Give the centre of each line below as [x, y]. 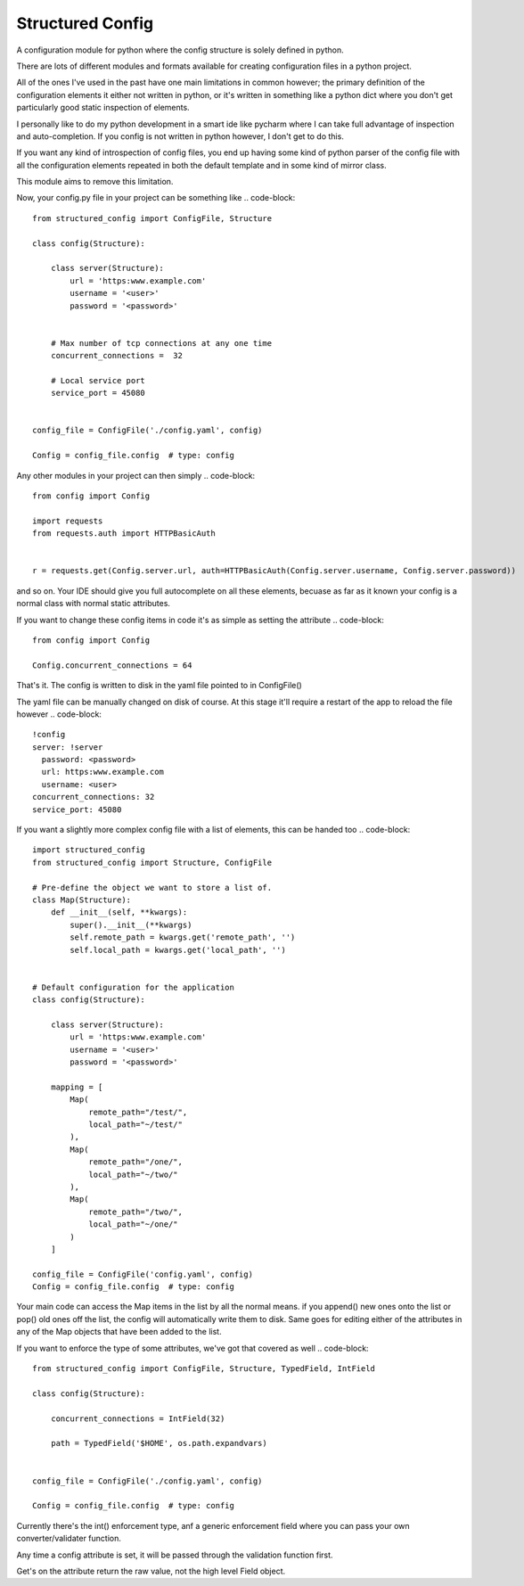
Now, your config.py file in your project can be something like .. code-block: [156, 198]
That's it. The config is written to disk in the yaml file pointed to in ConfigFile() [159, 686]
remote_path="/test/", [138, 1112]
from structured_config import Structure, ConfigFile [152, 862]
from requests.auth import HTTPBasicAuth [124, 534]
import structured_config [89, 850]
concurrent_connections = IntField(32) [138, 1418]
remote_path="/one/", [135, 1162]
